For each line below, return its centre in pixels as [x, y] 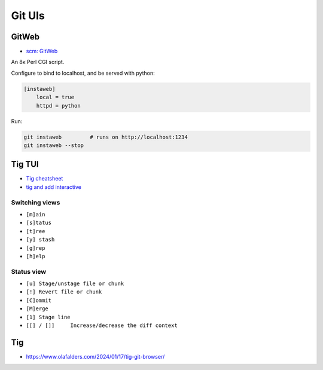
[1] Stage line [48, 317]
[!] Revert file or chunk [64, 292]
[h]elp [36, 256]
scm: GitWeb [42, 51]
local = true [55, 97]
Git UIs [28, 16]
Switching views [36, 202]
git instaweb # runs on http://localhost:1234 [106, 137]
